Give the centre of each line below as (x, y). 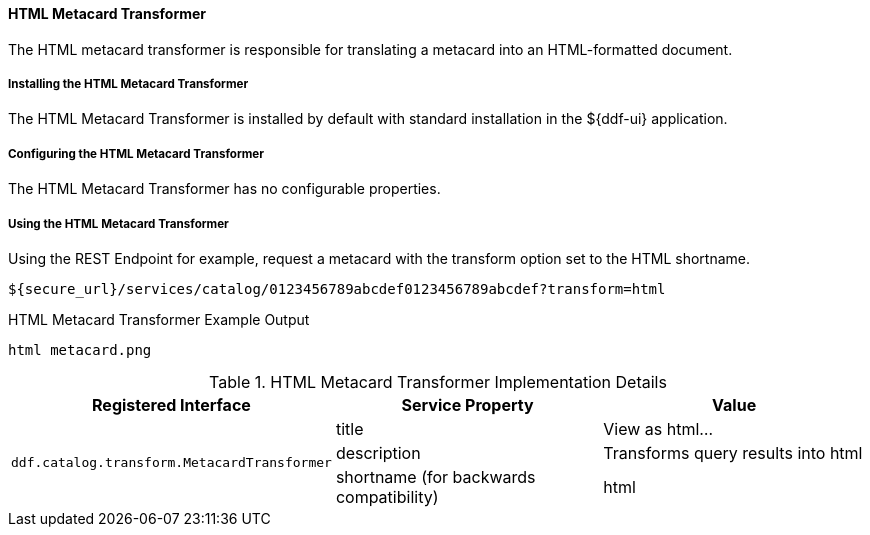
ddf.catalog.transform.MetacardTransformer (171, 463)
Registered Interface (171, 404)
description (378, 452)
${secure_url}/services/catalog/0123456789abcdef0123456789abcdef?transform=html (337, 288)
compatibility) (387, 496)
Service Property (467, 404)
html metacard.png (80, 349)
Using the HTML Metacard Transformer (118, 223)
